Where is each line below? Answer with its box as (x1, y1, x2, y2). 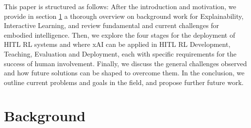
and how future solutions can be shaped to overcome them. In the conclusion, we (4, 68, 245, 78)
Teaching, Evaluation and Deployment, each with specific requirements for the (4, 48, 236, 58)
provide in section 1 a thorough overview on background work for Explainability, (4, 11, 244, 21)
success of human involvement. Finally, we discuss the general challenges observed (4, 58, 247, 68)
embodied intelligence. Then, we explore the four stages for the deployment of (4, 29, 235, 40)
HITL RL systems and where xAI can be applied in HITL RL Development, (4, 39, 231, 49)
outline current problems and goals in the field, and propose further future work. (4, 77, 244, 87)
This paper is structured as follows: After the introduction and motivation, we (4, 1, 236, 11)
